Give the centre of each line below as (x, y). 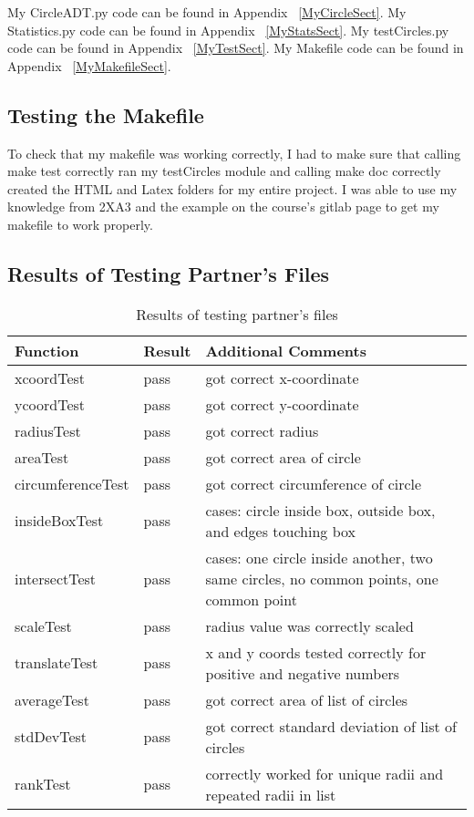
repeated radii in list (271, 794)
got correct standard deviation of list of (331, 726)
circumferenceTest (72, 483)
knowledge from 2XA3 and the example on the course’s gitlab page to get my (223, 207)
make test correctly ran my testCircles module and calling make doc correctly (224, 171)
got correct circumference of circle (314, 483)
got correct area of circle (283, 457)
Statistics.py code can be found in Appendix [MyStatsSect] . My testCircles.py (228, 30)
